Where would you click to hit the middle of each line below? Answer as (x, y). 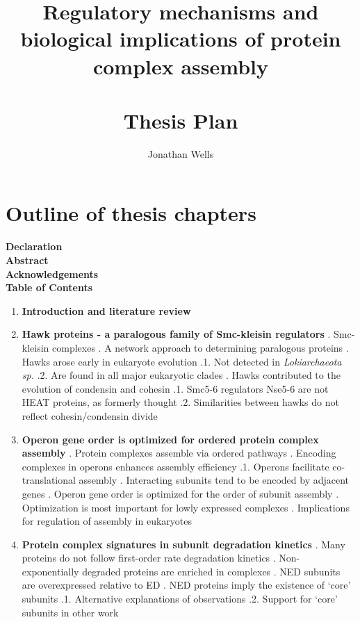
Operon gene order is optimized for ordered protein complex (170, 439)
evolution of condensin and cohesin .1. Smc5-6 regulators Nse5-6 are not (175, 388)
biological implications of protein (181, 39)
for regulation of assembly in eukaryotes (107, 521)
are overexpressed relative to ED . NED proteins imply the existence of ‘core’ (186, 585)
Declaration (34, 246)
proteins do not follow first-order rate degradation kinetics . (149, 558)
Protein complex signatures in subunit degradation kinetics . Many (183, 544)
